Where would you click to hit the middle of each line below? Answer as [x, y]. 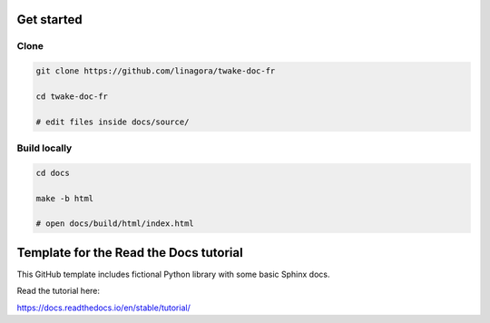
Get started [49, 20]
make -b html [65, 198]
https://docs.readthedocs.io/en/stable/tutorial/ [103, 308]
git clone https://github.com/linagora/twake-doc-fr [156, 71]
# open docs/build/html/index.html [115, 224]
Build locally [44, 148]
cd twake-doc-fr [72, 96]
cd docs [53, 173]
